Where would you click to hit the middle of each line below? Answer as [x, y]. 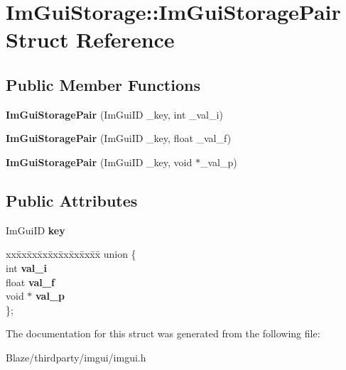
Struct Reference [90, 39]
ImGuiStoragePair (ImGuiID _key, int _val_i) [114, 114]
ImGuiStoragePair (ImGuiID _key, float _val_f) [119, 138]
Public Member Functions [103, 84]
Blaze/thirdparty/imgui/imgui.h [76, 357]
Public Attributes [72, 200]
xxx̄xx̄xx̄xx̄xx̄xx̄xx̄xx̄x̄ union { [71, 254]
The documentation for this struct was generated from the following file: [163, 333]
